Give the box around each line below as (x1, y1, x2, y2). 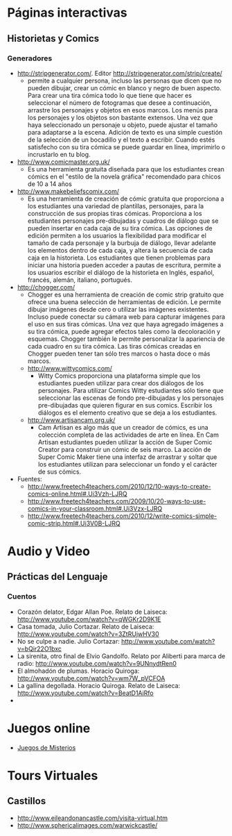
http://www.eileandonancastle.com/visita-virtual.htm (17, 814, 168, 822)
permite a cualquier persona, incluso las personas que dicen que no (27, 76, 222, 85)
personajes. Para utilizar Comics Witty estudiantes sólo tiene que (37, 386, 224, 394)
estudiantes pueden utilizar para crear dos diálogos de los (37, 378, 204, 387)
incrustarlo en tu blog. (27, 150, 91, 158)
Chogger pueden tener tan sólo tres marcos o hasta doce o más (27, 349, 211, 358)
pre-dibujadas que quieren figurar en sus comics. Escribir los (37, 401, 213, 409)
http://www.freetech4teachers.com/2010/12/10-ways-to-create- (27, 482, 211, 490)
